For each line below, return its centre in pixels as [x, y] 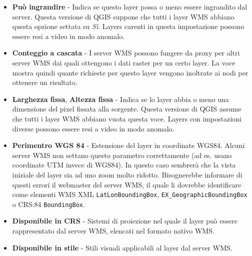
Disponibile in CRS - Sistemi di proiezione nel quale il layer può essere [125, 221]
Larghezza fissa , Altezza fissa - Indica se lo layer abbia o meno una [120, 99]
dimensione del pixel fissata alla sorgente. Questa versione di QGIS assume [127, 109]
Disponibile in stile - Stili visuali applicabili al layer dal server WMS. [122, 247]
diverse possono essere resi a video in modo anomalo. [93, 128]
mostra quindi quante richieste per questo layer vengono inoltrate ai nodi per [130, 72]
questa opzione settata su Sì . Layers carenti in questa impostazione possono [128, 26]
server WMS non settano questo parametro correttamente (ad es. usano [122, 155]
